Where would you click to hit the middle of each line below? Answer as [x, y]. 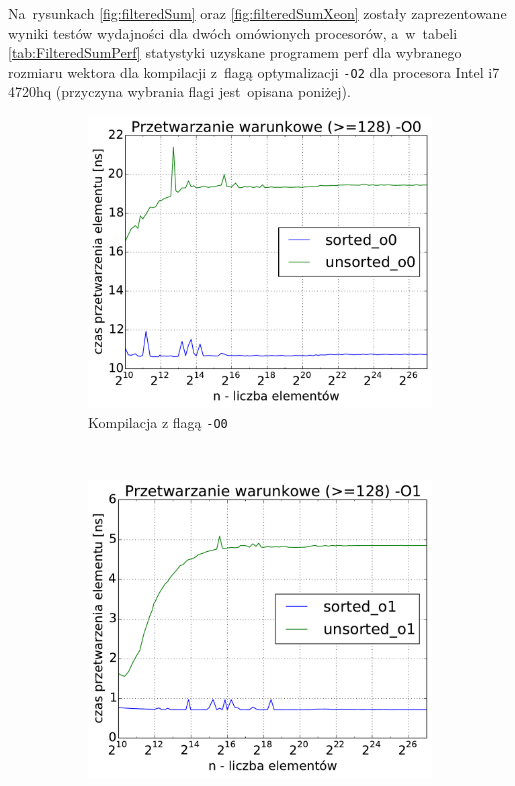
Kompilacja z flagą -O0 [158, 421]
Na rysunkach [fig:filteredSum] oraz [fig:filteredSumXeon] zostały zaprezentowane [257, 13]
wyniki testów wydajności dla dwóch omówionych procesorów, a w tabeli [233, 32]
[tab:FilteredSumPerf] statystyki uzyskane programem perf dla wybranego [235, 52]
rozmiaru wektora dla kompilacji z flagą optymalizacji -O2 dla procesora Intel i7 [254, 71]
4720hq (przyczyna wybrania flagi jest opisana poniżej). [179, 91]
